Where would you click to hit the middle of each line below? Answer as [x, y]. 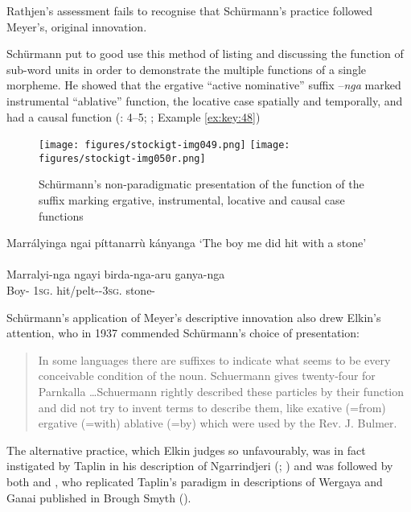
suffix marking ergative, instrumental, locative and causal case [192, 200]
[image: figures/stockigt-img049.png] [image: [164, 145]
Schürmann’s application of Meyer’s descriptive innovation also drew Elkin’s [194, 317]
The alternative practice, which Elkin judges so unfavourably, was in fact [186, 450]
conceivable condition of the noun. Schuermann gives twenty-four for [207, 376]
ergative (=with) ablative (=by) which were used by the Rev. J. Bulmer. [218, 423]
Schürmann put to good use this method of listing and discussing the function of [205, 54]
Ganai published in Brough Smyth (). [99, 497]
